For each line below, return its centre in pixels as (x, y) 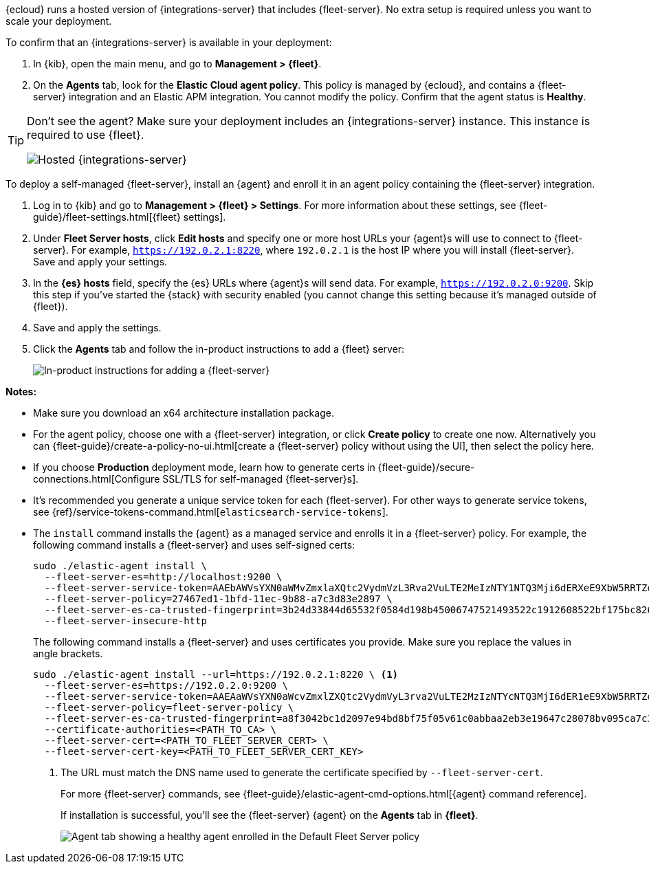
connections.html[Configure (97, 479)
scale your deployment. (59, 21)
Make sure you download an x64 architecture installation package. (184, 413)
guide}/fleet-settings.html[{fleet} (107, 217)
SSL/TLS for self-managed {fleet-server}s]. (261, 479)
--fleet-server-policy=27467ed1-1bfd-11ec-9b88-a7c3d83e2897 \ (218, 599)
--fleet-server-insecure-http (125, 621)
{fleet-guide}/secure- (426, 467)
